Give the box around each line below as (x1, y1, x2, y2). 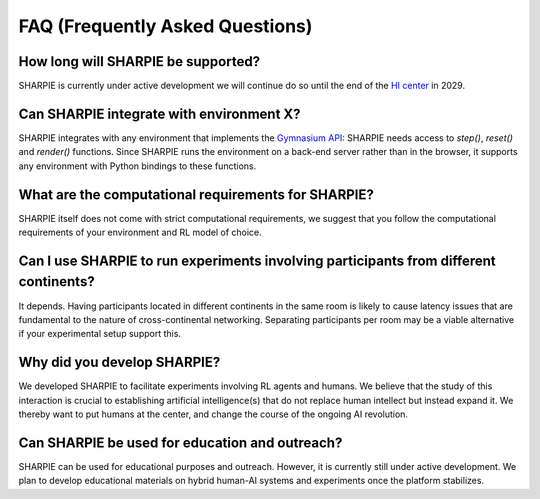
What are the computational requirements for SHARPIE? (18, 186, 374, 203)
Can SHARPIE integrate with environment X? (18, 105, 301, 122)
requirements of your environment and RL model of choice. (18, 226, 262, 239)
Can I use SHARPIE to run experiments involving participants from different (18, 252, 497, 269)
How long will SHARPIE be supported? (18, 53, 260, 70)
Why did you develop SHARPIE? (18, 354, 221, 371)
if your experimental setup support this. (18, 328, 182, 340)
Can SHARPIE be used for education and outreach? (18, 434, 343, 451)
